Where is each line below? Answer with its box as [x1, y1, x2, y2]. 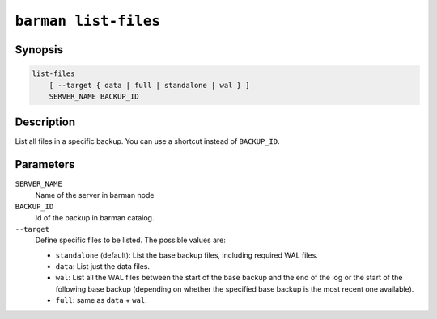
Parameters [15, 157, 75, 171]
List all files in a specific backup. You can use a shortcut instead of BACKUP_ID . [15, 136, 280, 146]
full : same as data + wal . [55, 296, 147, 305]
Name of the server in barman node [35, 190, 155, 199]
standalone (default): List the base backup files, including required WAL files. [55, 250, 319, 260]
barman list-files [15, 12, 161, 30]
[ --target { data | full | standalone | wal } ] [49, 81, 250, 90]
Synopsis [15, 43, 64, 57]
